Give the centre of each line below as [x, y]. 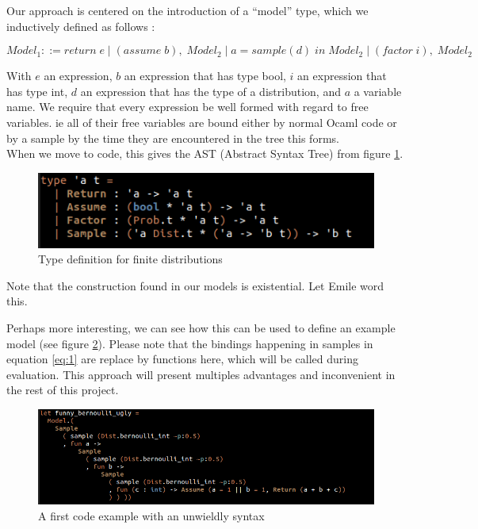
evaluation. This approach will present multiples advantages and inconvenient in [201, 374]
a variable [378, 91]
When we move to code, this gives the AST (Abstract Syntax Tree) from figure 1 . [205, 153]
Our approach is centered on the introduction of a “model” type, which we [187, 10]
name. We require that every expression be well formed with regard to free [187, 107]
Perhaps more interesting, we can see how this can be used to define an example [201, 327]
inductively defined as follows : [81, 26]
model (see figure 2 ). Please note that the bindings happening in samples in [190, 343]
